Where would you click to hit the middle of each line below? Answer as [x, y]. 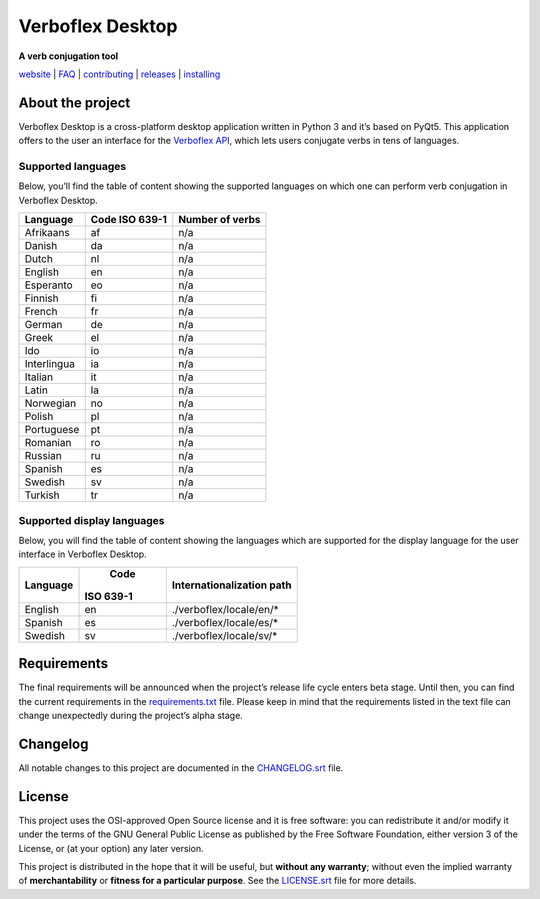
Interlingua [49, 364]
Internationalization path [231, 585]
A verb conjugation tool [68, 56]
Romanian [48, 443]
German [43, 325]
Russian [43, 456]
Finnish [41, 298]
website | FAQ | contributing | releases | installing [119, 74]
